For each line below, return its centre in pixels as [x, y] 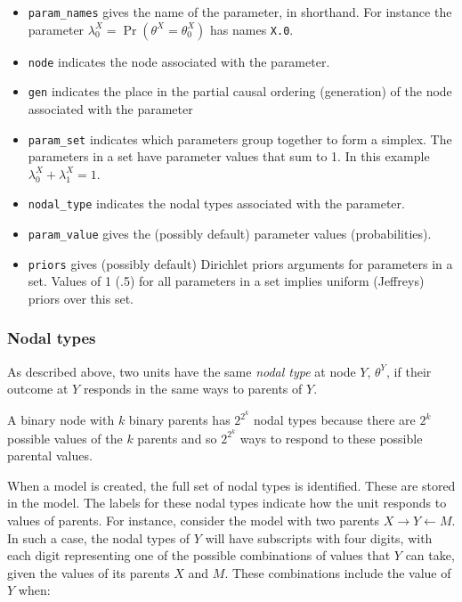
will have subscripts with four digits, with [319, 537]
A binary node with [61, 420]
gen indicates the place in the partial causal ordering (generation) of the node [240, 91]
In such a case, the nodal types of [99, 537]
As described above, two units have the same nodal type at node [182, 371]
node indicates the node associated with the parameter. [179, 61]
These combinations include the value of [341, 572]
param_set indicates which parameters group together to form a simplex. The [240, 138]
